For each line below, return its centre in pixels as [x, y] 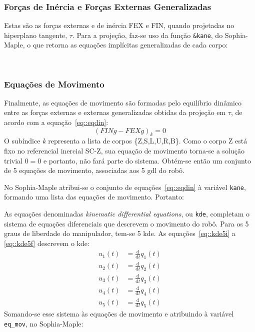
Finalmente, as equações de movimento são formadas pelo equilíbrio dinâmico [123, 102]
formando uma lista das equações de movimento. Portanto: [94, 197]
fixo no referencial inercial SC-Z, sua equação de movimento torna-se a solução [124, 151]
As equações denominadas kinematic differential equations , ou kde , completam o [127, 214]
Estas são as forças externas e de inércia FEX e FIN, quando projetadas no [119, 25]
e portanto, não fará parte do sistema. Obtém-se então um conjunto [147, 160]
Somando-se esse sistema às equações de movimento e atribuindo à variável [119, 314]
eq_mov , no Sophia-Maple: [44, 323]
